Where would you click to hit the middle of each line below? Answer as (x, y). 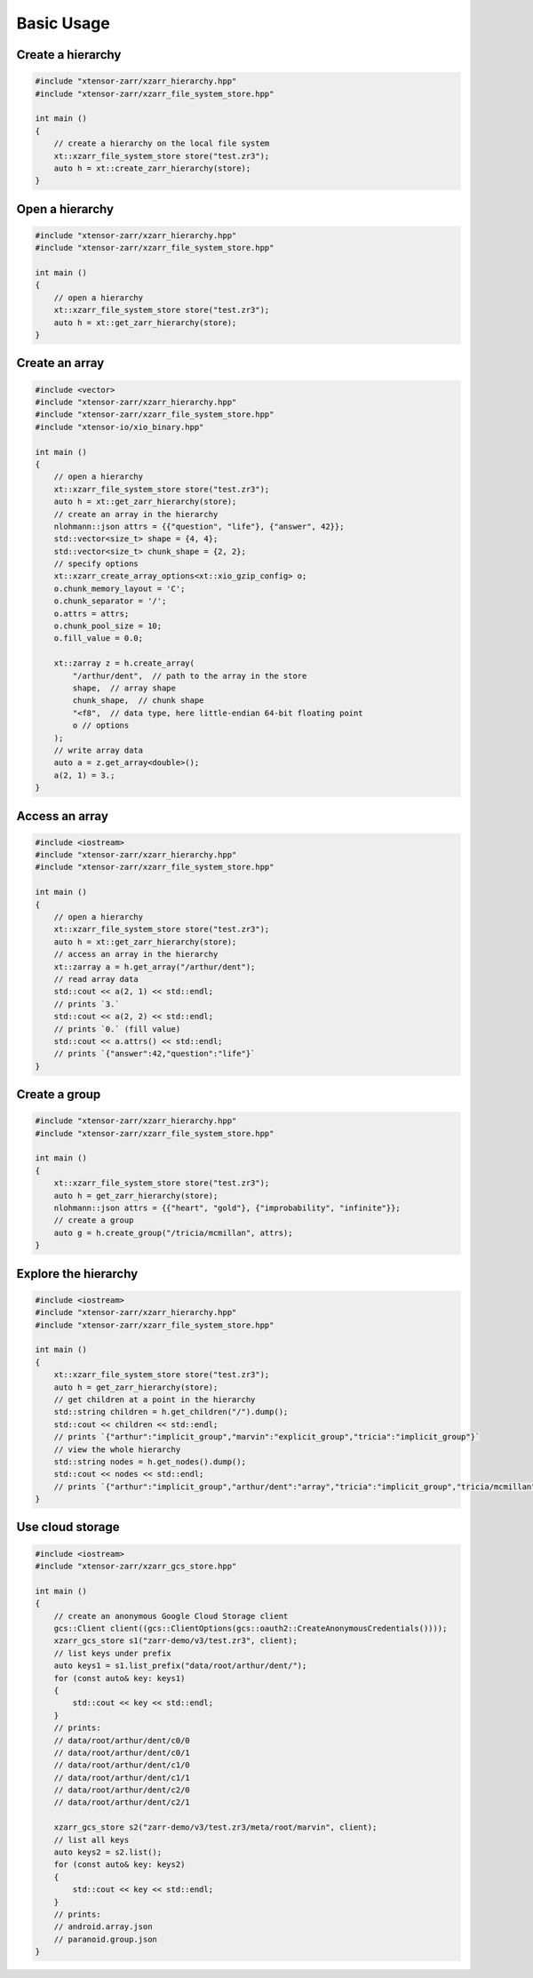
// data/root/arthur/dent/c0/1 (122, 1752)
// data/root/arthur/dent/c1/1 (122, 1778)
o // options (101, 726)
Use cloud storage (68, 1527)
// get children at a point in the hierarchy (155, 1399)
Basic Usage (63, 23)
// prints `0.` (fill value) (117, 1029)
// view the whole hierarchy (117, 1449)
